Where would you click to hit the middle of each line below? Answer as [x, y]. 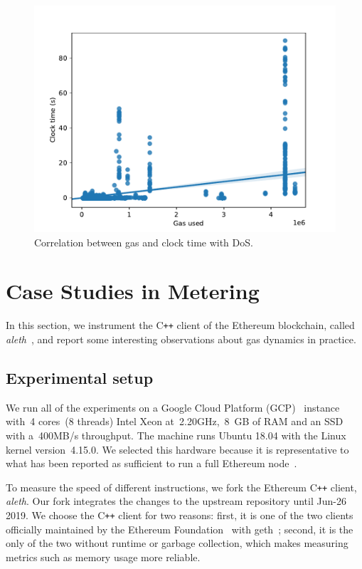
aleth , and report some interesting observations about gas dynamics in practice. [181, 339]
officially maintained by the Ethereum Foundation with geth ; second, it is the [180, 529]
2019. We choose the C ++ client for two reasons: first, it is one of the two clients [180, 515]
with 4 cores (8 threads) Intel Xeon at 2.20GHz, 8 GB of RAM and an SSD [175, 421]
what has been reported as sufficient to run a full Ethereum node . [151, 463]
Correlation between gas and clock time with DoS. [144, 242]
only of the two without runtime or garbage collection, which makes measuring [177, 543]
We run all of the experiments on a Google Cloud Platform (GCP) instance [173, 407]
